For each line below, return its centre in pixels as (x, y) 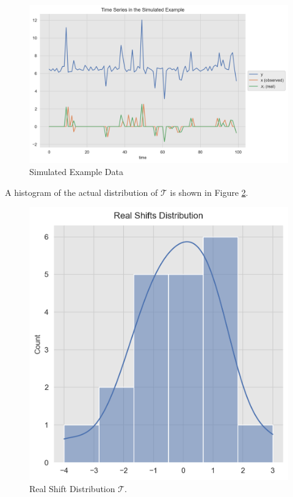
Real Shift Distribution (72, 488)
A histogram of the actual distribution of (81, 192)
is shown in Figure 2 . (209, 192)
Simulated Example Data (77, 171)
